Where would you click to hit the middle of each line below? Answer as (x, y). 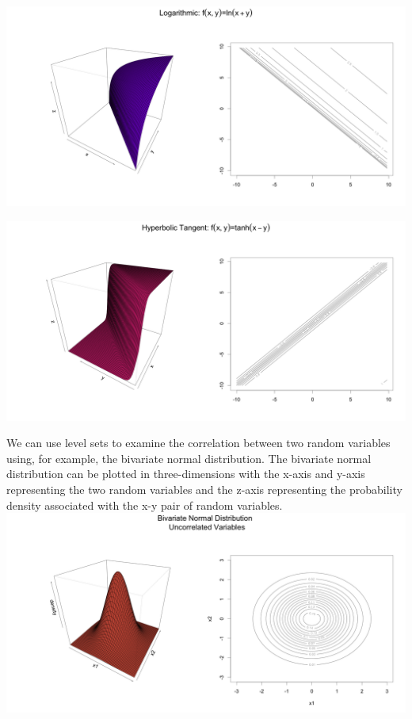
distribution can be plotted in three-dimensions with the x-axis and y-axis (186, 474)
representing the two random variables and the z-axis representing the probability (204, 489)
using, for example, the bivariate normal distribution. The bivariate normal (189, 458)
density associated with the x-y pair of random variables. (145, 505)
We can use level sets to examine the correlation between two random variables (198, 443)
